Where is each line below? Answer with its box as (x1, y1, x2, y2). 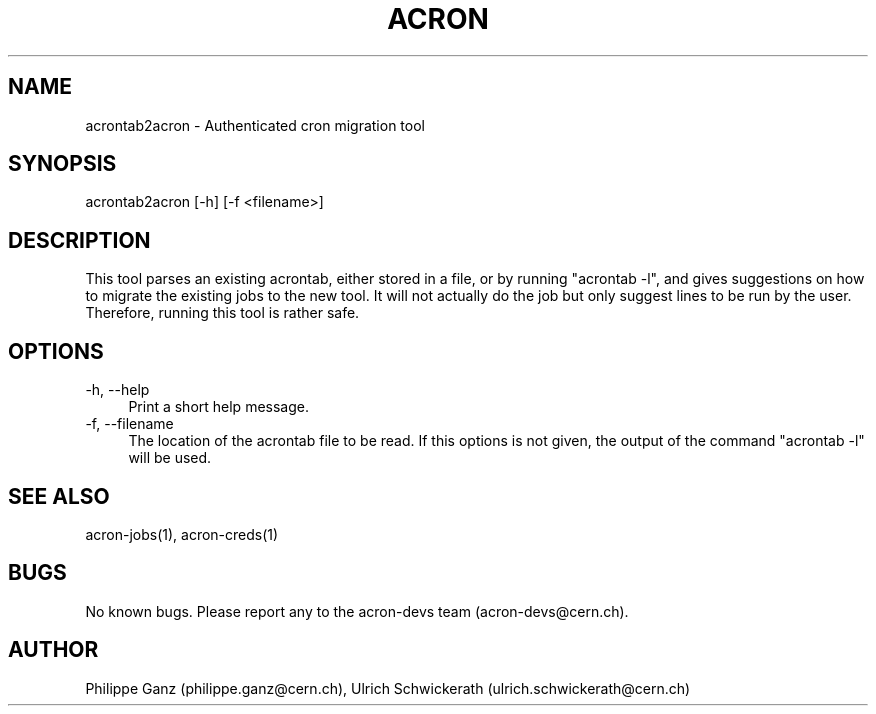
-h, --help (85, 381, 150, 399)
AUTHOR (8, 637, 99, 663)
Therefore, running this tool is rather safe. (85, 304, 360, 322)
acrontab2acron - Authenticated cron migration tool (85, 116, 425, 134)
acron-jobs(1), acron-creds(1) (85, 525, 279, 543)
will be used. (128, 449, 212, 467)
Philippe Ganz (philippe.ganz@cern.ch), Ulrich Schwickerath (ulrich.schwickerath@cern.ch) (85, 679, 691, 697)
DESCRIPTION (8, 227, 151, 253)
